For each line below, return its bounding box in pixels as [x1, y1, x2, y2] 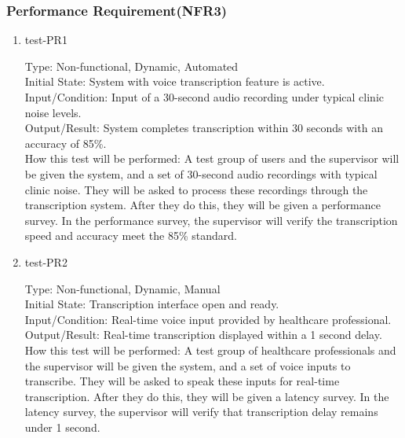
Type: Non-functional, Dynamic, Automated [24, 57, 239, 74]
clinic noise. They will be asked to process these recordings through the [24, 181, 368, 197]
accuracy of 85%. [24, 134, 107, 151]
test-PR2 [24, 253, 67, 270]
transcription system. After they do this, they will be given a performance [24, 197, 381, 213]
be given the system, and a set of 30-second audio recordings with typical [24, 165, 378, 182]
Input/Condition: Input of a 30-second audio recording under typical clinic [24, 89, 385, 105]
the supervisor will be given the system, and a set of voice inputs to [24, 357, 351, 374]
